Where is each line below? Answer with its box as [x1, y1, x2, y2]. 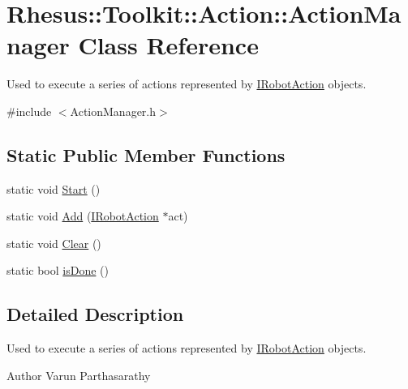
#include [6, 102, 52, 119]
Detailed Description [6, 301, 184, 327]
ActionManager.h [70, 102, 157, 119]
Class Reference [78, 28, 259, 62]
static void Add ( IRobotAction [6, 207, 159, 224]
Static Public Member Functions [6, 142, 286, 167]
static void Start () [6, 180, 101, 197]
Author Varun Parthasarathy [6, 366, 151, 383]
